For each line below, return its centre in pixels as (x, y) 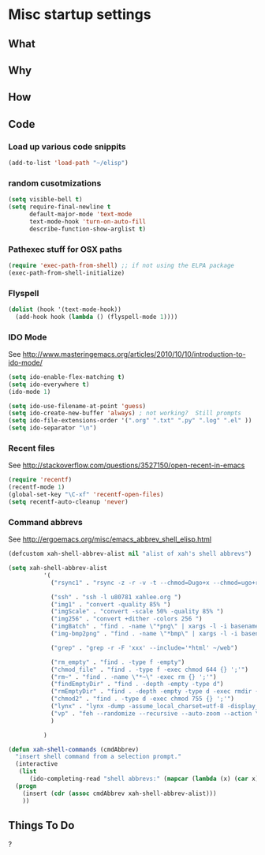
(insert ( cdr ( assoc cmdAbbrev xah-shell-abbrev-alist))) (119, 793)
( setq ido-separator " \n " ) (52, 428)
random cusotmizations (55, 183)
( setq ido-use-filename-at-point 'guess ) (77, 406)
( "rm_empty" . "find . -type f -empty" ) (118, 662)
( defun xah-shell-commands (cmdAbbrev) (74, 749)
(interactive (37, 764)
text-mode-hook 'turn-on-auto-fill (88, 221)
